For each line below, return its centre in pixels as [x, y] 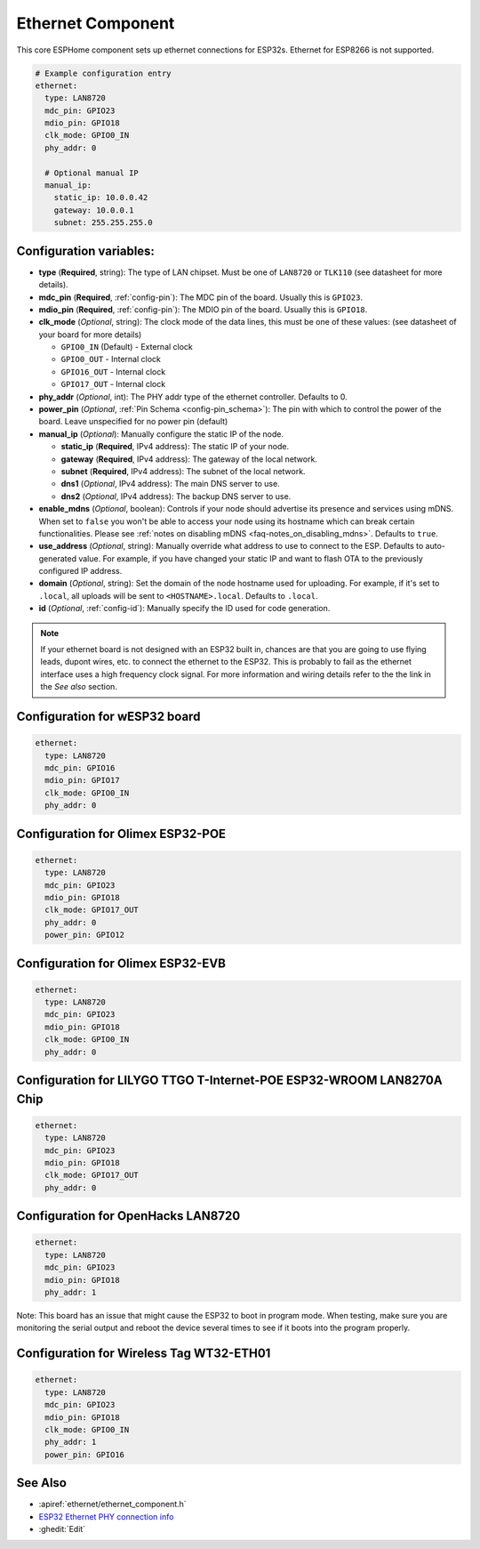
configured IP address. [80, 571]
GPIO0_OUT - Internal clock [111, 359]
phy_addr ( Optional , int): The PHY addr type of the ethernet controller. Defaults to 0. [193, 397]
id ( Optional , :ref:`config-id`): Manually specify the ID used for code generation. [184, 609]
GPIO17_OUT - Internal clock [113, 384]
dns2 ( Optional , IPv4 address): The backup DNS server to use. [176, 496]
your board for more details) [90, 335]
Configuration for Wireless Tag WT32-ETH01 [144, 1354]
